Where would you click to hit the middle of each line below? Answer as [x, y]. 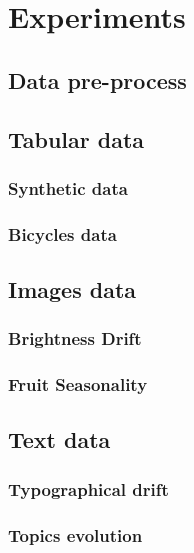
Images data [72, 289]
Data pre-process [97, 79]
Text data [59, 439]
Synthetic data [68, 187]
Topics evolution [75, 534]
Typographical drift [88, 488]
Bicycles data [62, 233]
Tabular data [76, 138]
